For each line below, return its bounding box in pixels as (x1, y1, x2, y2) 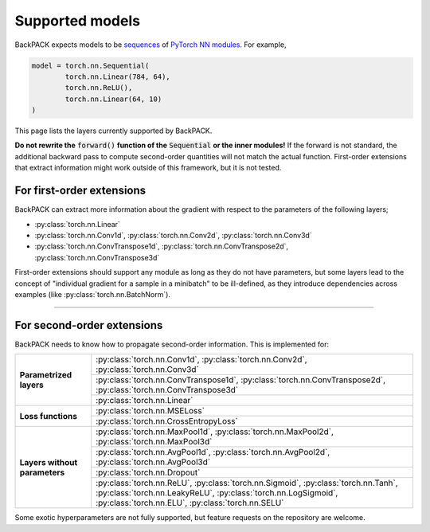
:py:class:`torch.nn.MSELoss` (96, 405, 205, 417)
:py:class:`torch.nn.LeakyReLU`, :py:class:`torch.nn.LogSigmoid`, (96, 487, 338, 499)
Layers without (19, 456, 78, 467)
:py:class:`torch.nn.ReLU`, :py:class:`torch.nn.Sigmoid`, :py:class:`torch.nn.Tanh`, (96, 478, 398, 489)
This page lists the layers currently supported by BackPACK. (14, 126, 213, 135)
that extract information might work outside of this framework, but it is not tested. (14, 163, 282, 173)
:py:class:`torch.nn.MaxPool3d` (96, 436, 213, 448)
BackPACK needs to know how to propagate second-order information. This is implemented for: (14, 339, 330, 349)
